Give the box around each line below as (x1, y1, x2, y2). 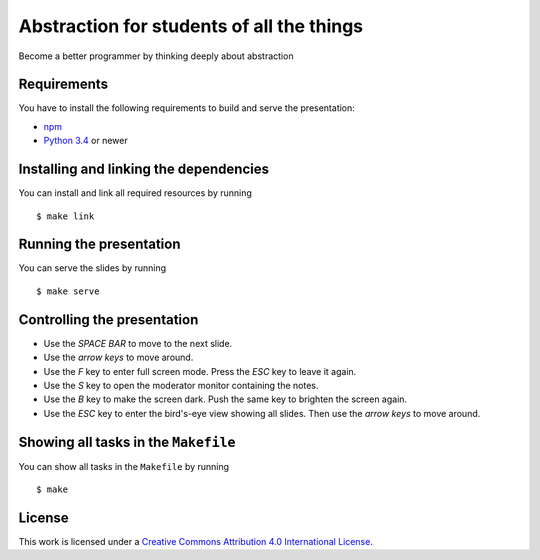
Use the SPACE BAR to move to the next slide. (43, 337, 233, 349)
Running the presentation (18, 236, 181, 253)
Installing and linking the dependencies (18, 161, 270, 178)
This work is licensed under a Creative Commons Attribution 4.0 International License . (18, 535, 374, 547)
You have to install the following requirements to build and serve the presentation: (18, 102, 355, 114)
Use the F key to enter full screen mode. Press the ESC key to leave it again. (43, 365, 357, 377)
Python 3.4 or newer (43, 135, 129, 147)
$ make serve (36, 285, 100, 297)
